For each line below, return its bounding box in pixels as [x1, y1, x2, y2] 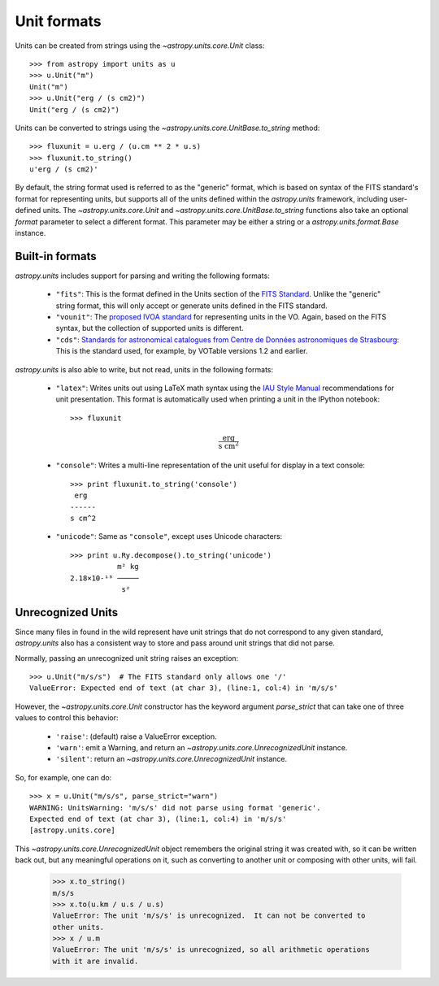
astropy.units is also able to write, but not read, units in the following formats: [15, 364, 274, 374]
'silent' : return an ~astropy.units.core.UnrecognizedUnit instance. [55, 754, 288, 764]
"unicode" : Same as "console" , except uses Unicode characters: [55, 532, 283, 541]
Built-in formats [15, 249, 97, 263]
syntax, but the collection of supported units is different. [55, 324, 244, 333]
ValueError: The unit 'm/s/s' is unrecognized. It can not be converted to [52, 911, 366, 920]
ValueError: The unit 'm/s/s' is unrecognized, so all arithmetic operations [52, 945, 370, 954]
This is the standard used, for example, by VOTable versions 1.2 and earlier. [55, 346, 308, 356]
